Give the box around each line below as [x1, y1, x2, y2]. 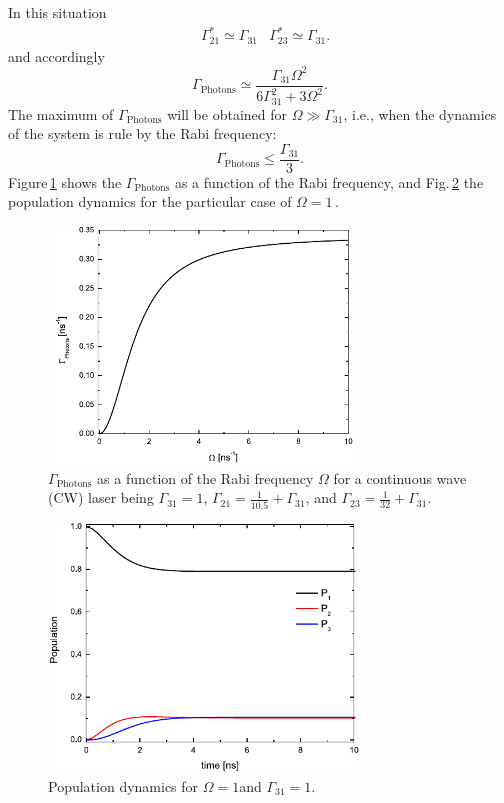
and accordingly [8, 45, 105, 66]
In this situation [8, 2, 107, 22]
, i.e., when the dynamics [343, 103, 497, 124]
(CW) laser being [48, 487, 154, 508]
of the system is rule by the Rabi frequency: [8, 123, 277, 144]
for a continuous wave [333, 467, 467, 488]
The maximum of [8, 103, 114, 124]
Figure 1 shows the [8, 171, 122, 192]
